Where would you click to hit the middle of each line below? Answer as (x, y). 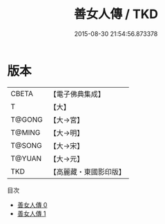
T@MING (26, 132)
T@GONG (27, 120)
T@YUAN (26, 158)
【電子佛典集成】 (77, 94)
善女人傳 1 (31, 213)
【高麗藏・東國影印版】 (87, 171)
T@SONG (27, 145)
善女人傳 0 (32, 205)
